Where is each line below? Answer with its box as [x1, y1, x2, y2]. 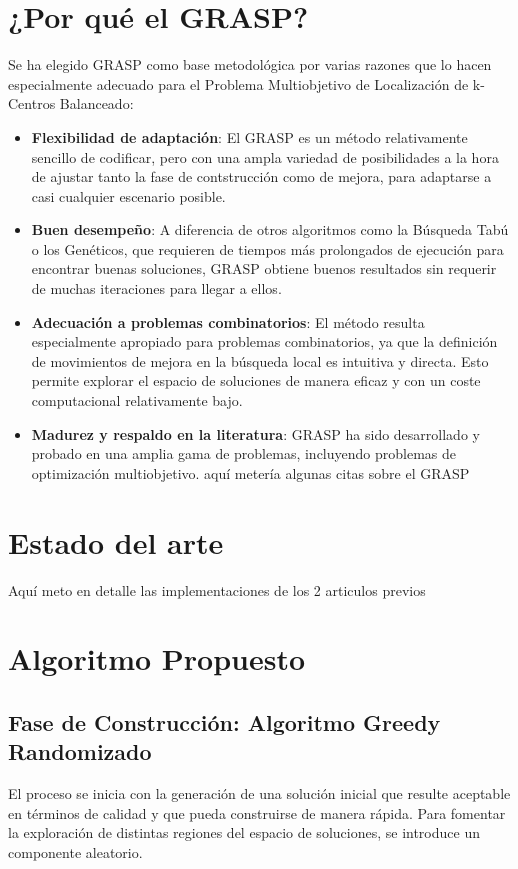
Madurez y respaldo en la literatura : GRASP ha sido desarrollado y [31, 423, 480, 444]
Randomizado [8, 736, 152, 767]
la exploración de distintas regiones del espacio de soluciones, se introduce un [8, 822, 480, 843]
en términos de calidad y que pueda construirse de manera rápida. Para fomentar [8, 802, 506, 823]
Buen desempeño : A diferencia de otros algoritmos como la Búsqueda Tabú [31, 219, 509, 240]
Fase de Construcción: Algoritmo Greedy [8, 706, 441, 737]
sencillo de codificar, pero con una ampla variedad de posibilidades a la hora [31, 146, 499, 167]
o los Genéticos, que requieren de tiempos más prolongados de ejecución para [31, 238, 504, 259]
